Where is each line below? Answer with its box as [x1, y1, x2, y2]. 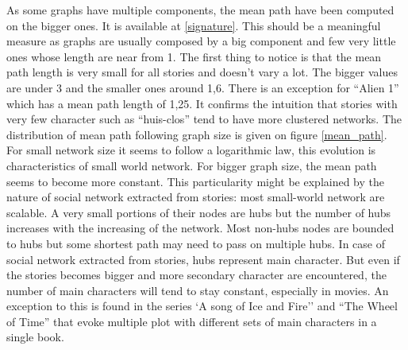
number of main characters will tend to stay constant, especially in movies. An [6, 282, 389, 298]
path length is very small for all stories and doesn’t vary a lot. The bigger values [6, 64, 398, 80]
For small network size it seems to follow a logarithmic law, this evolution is [6, 142, 376, 158]
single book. [6, 329, 64, 345]
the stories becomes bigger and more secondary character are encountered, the [6, 266, 387, 283]
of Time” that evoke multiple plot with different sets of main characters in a [6, 313, 377, 329]
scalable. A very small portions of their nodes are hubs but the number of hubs [6, 204, 391, 220]
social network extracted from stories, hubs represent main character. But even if [6, 251, 400, 267]
